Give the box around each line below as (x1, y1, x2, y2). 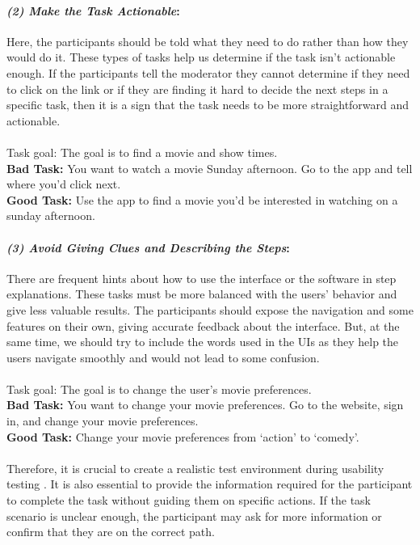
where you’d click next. (6, 175, 121, 192)
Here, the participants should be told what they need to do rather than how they (6, 32, 409, 49)
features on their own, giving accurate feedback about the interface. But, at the (6, 317, 400, 334)
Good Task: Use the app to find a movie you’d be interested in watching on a (6, 191, 398, 208)
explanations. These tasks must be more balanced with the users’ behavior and (6, 285, 397, 302)
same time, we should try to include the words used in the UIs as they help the (6, 333, 399, 350)
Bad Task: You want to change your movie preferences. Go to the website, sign (6, 396, 404, 413)
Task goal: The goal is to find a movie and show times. (6, 143, 278, 160)
